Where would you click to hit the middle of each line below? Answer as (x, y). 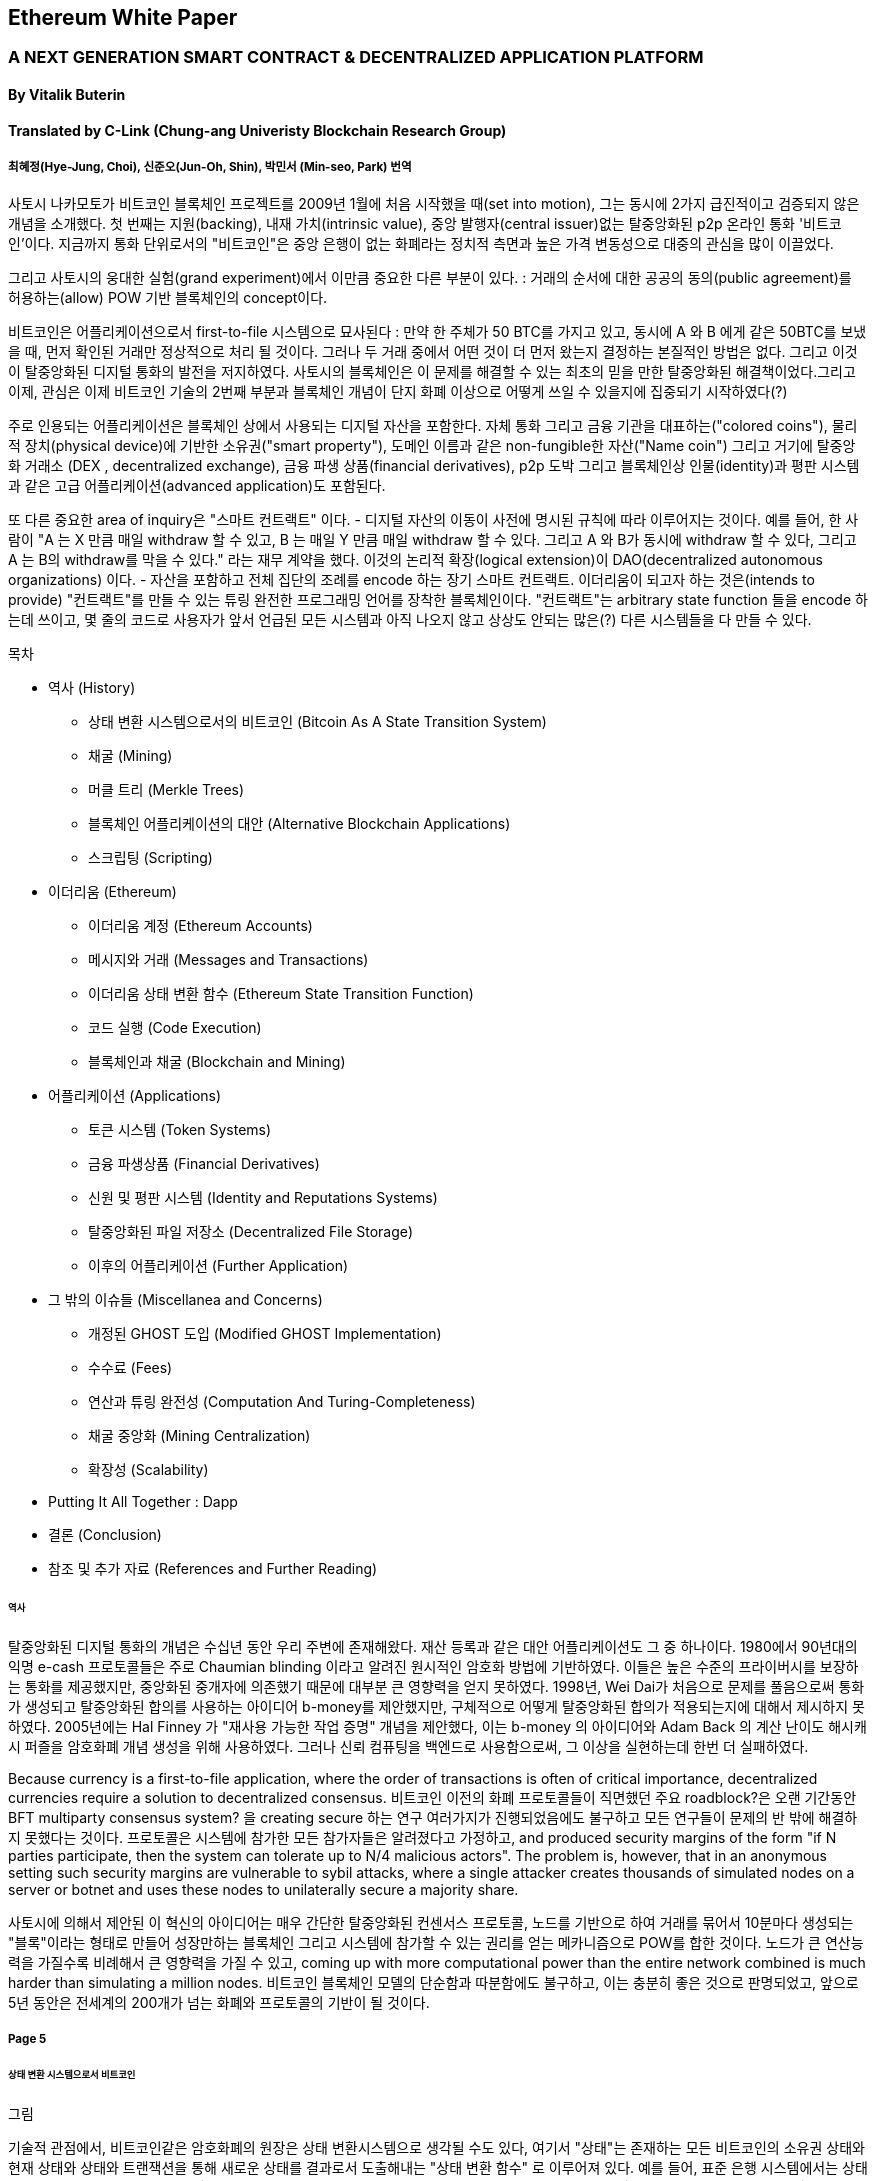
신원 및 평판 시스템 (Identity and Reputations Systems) (263, 1198)
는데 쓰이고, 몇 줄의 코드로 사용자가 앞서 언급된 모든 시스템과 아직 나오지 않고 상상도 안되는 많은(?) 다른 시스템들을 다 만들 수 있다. (410, 620)
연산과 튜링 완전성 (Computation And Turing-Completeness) (282, 1402)
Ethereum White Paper (123, 17)
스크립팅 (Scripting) (150, 858)
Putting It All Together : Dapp (143, 1502)
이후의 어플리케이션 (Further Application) (218, 1266)
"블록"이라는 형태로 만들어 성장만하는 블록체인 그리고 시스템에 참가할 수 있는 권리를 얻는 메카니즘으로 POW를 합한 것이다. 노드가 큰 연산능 (436, 1943)
